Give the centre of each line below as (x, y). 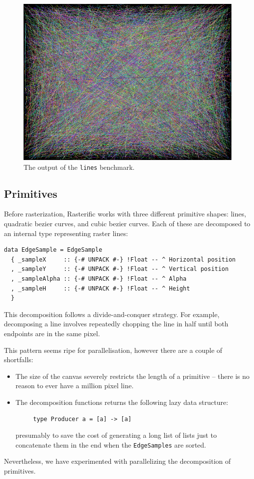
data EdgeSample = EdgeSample (53, 250)
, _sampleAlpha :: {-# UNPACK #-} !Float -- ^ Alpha (99, 279)
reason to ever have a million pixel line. (75, 386)
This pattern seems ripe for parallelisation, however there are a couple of (113, 350)
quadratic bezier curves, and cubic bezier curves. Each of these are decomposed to (127, 224)
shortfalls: (19, 359)
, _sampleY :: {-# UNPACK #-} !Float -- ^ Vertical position (120, 269)
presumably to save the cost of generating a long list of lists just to (116, 435)
